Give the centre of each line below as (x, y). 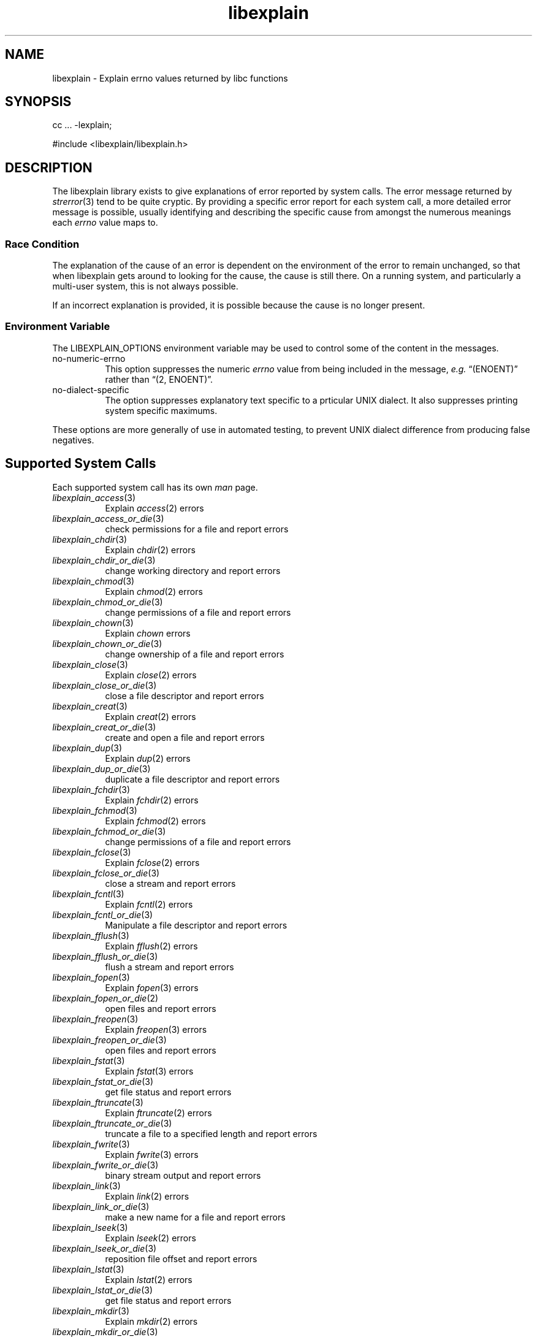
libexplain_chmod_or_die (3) (108, 602)
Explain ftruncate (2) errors (158, 1113)
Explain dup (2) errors (148, 758)
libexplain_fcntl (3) (88, 894)
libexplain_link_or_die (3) (101, 1206)
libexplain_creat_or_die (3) (104, 727)
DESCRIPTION (49, 167)
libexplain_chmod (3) (93, 581)
